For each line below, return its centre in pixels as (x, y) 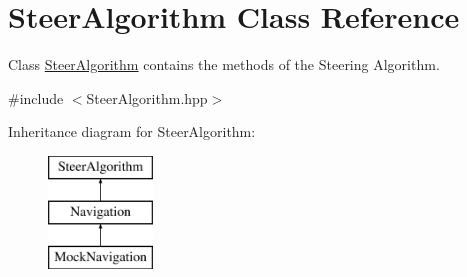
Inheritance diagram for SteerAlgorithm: (132, 131)
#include (36, 97)
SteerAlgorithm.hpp (147, 97)
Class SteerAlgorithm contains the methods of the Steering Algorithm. (224, 64)
